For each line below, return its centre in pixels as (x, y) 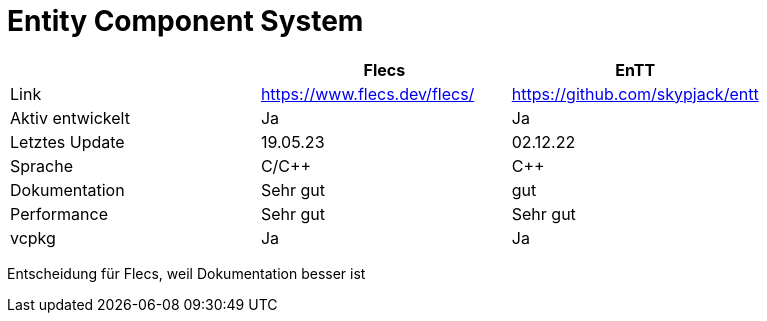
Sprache (41, 165)
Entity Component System (185, 21)
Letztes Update (67, 141)
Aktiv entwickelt (70, 117)
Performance (59, 213)
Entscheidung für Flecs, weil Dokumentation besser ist (186, 273)
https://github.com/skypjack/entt (635, 93)
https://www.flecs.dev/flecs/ (367, 93)
